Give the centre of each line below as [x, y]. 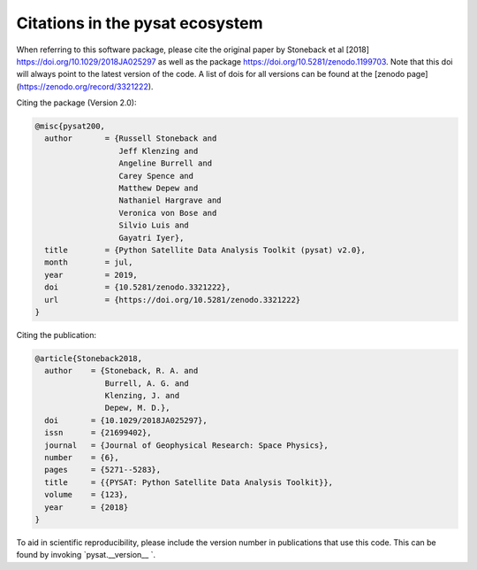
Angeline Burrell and [165, 163]
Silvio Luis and [154, 225]
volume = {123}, [87, 495]
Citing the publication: [57, 335]
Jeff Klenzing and [159, 151]
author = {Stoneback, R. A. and [121, 371]
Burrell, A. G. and [147, 383]
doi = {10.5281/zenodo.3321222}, [138, 287]
